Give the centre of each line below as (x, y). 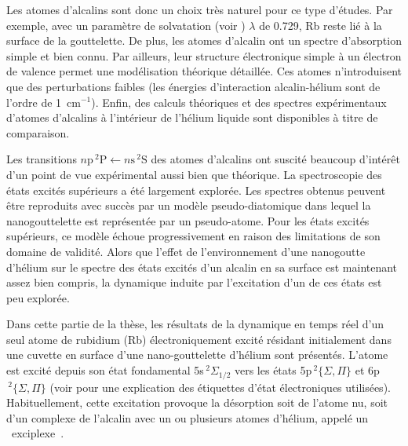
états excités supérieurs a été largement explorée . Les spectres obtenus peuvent (196, 190)
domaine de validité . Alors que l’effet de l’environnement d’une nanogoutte (186, 251)
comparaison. (38, 132)
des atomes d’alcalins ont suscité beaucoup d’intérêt (275, 159)
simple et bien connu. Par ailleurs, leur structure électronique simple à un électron (204, 55)
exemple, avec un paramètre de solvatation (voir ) (126, 25)
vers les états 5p (273, 370)
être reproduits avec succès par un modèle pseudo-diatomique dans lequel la (189, 205)
